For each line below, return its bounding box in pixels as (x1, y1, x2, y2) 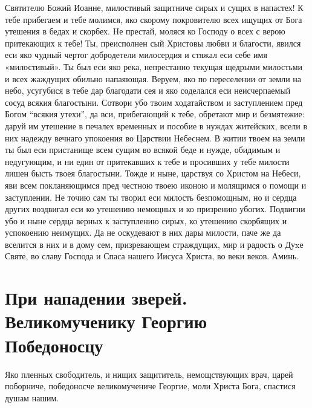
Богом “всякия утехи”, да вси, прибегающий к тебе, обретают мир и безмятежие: (5, 108, 305, 120)
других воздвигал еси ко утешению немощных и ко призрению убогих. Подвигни (5, 202, 305, 215)
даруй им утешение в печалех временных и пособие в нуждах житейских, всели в (5, 119, 308, 132)
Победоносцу (5, 332, 103, 357)
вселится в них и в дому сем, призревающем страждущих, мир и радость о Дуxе (5, 238, 304, 250)
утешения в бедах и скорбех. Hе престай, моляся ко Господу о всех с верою (5, 25, 285, 37)
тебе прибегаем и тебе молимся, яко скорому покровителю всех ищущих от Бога (5, 13, 302, 25)
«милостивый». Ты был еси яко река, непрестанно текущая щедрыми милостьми (5, 60, 303, 73)
